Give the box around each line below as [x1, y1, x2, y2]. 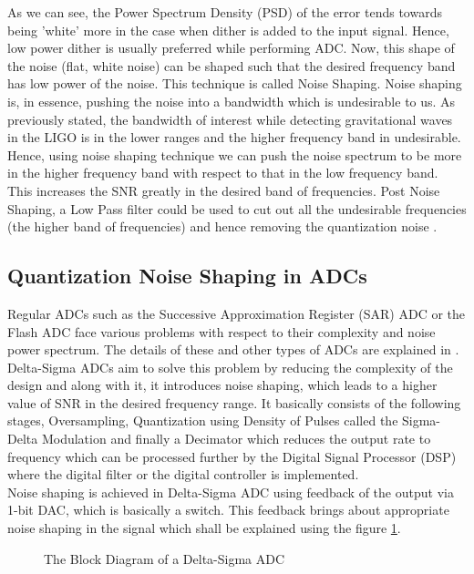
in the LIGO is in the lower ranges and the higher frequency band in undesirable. [7, 128, 461, 147]
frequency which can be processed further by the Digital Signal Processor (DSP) [7, 446, 457, 466]
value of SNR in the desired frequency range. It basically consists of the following [7, 393, 461, 412]
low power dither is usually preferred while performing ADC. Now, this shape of [7, 38, 455, 57]
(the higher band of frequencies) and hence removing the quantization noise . [7, 217, 438, 236]
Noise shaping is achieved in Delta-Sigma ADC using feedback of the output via [7, 482, 454, 501]
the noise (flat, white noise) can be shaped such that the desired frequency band [7, 56, 456, 75]
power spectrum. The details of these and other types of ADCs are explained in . [7, 340, 459, 359]
